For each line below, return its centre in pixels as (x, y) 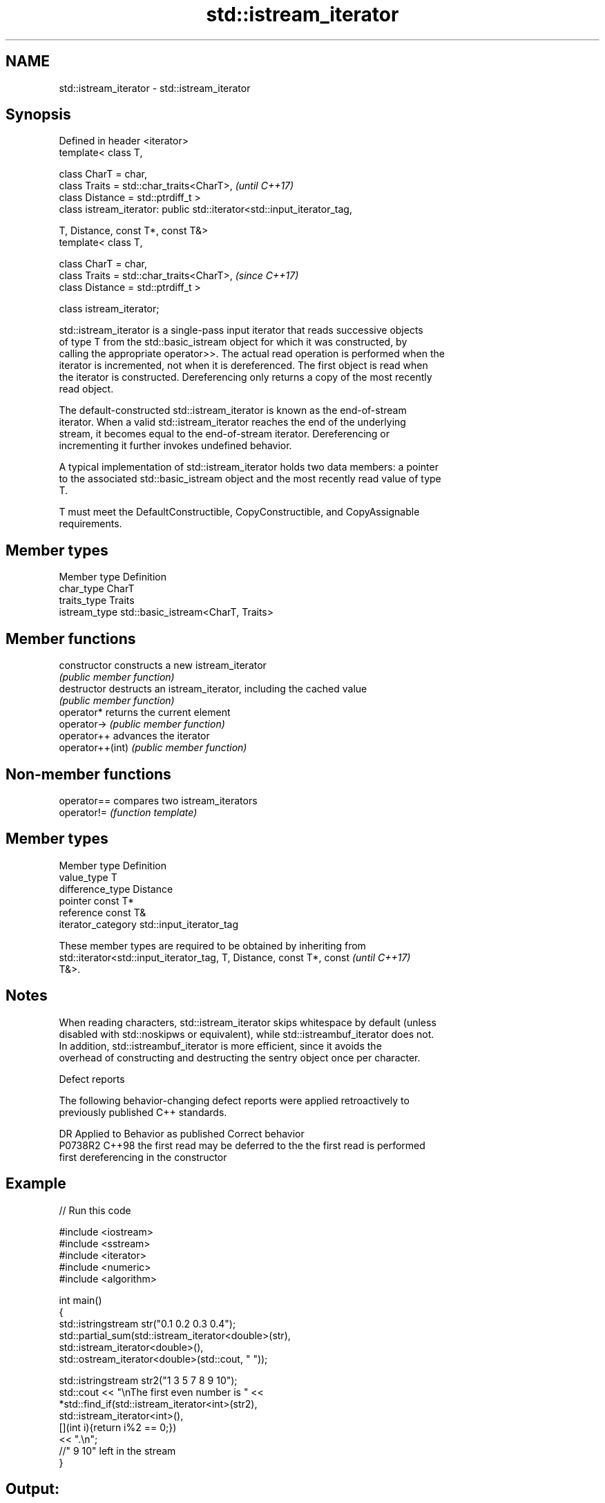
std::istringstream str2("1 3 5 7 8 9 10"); (148, 1380)
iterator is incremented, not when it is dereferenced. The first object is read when (243, 366)
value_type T (88, 877)
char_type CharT (97, 589)
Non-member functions (88, 774)
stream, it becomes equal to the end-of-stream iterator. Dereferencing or (224, 434)
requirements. (90, 524)
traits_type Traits (97, 601)
